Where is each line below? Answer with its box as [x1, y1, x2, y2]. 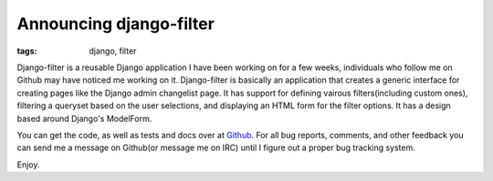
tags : [16, 45, 37, 56]
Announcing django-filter [16, 14, 215, 34]
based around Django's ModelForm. [16, 113, 152, 124]
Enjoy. [16, 159, 40, 170]
